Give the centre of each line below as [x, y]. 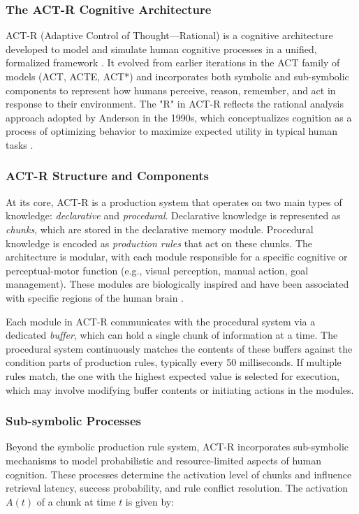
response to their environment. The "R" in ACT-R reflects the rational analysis [175, 104]
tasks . [20, 144]
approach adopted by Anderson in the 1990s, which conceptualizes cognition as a [179, 117]
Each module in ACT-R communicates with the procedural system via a [161, 321]
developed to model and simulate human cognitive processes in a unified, [161, 49]
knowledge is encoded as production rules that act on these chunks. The [159, 243]
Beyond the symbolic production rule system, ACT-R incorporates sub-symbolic [177, 447]
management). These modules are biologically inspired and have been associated [177, 284]
